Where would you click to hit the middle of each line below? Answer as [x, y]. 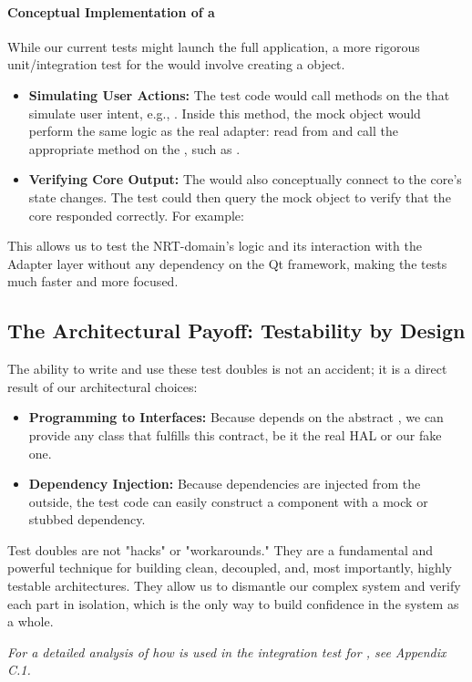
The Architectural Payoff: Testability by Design [236, 331]
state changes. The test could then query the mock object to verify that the [240, 196]
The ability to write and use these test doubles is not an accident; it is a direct [227, 369]
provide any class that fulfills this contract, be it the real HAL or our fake [235, 434]
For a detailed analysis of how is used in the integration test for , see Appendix [227, 651]
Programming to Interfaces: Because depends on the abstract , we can [236, 417]
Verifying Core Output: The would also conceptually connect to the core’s [245, 179]
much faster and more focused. [93, 281]
